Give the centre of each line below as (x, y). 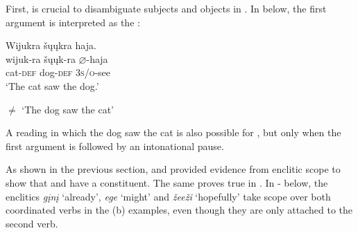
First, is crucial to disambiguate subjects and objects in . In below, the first (166, 8)
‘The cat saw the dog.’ (52, 85)
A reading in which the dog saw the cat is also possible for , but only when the (173, 132)
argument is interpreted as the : (73, 22)
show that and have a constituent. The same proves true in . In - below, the (167, 182)
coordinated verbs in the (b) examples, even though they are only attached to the (179, 210)
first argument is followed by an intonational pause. (115, 146)
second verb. (32, 223)
